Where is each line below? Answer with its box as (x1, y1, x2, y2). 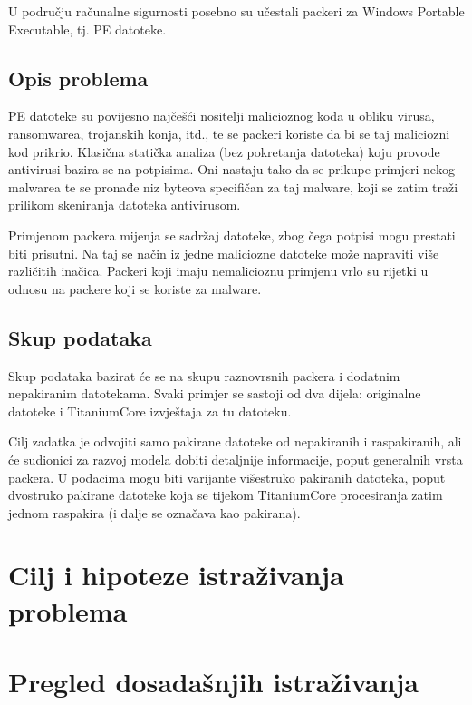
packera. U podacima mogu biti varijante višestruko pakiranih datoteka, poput (8, 467, 446, 486)
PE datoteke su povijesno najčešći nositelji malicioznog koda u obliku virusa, (8, 106, 435, 125)
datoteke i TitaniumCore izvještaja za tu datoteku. (8, 401, 292, 420)
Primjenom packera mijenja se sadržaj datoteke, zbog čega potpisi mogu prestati (8, 225, 456, 244)
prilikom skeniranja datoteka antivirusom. (8, 195, 241, 214)
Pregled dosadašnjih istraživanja (8, 663, 419, 700)
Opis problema (8, 64, 149, 92)
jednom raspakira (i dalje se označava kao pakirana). (8, 503, 301, 522)
